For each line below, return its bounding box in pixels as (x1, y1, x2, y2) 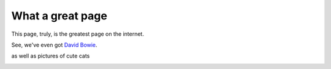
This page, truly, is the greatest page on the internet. (11, 30, 144, 38)
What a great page (11, 9, 107, 22)
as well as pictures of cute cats (11, 52, 90, 60)
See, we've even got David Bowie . (11, 41, 97, 48)
